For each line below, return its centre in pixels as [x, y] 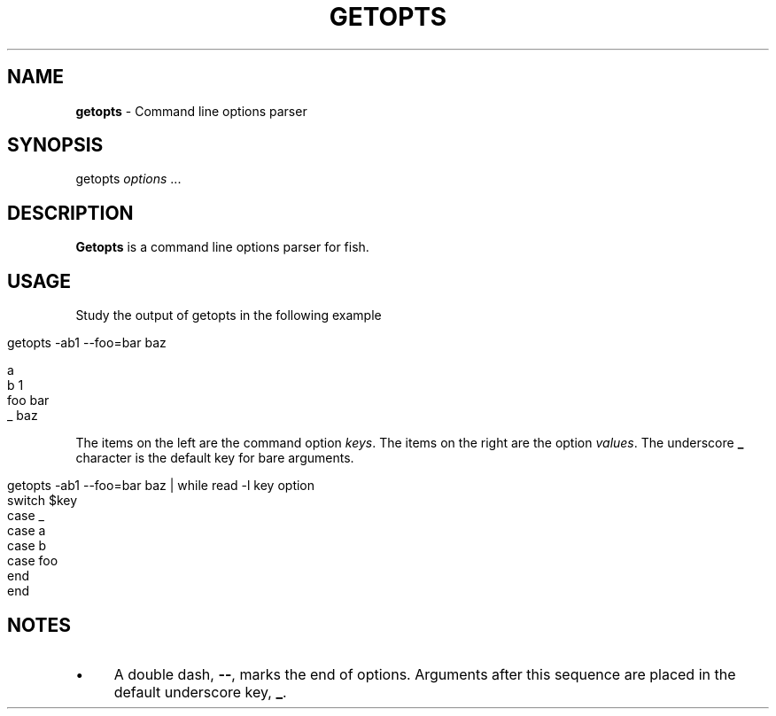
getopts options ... [128, 179]
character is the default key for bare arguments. [215, 458]
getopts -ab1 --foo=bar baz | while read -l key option [161, 486]
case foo [33, 561]
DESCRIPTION [70, 213]
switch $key [43, 501]
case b [27, 546]
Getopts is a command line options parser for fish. [222, 247]
